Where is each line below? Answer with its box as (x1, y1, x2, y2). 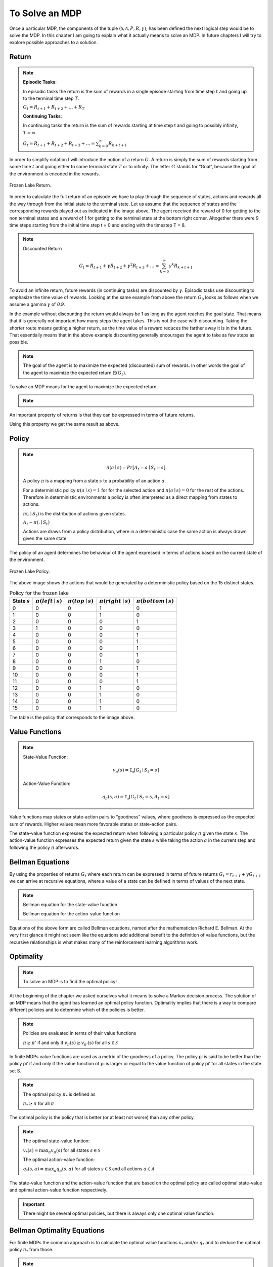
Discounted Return (23, 245, 62, 251)
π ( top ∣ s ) (67, 598, 94, 604)
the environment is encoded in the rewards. (9, 170, 101, 177)
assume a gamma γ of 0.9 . (9, 302, 65, 308)
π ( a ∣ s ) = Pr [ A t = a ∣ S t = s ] (106, 464, 166, 471)
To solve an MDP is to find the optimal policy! (23, 979, 117, 985)
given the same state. (23, 535, 68, 542)
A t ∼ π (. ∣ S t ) (23, 519, 50, 527)
